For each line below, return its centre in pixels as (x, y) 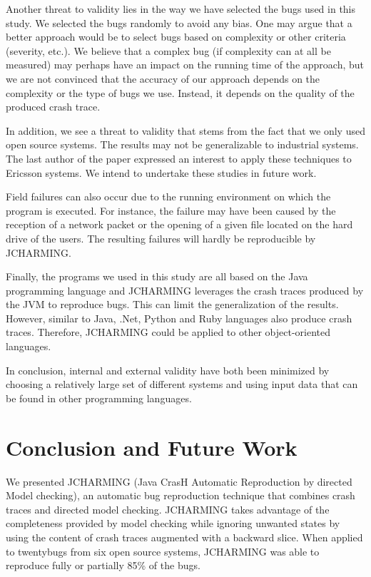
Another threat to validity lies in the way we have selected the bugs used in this (181, 9)
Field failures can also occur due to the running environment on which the (168, 196)
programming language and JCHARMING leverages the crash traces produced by (185, 290)
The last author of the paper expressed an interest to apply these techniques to (179, 158)
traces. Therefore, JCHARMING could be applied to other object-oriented (168, 332)
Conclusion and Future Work (152, 447)
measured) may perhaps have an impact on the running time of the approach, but (185, 65)
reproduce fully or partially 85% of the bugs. (103, 565)
